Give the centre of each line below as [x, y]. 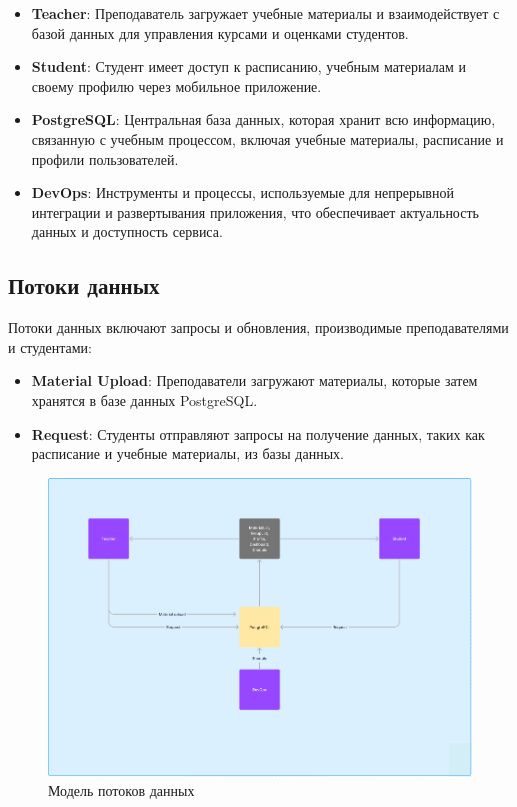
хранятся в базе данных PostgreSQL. [144, 399]
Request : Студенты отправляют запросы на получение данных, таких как [258, 433]
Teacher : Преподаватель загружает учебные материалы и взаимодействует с [265, 13]
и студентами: [50, 346]
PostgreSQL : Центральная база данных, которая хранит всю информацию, [263, 119]
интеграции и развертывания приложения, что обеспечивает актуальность [255, 211]
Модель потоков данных [121, 790]
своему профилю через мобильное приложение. [176, 85]
